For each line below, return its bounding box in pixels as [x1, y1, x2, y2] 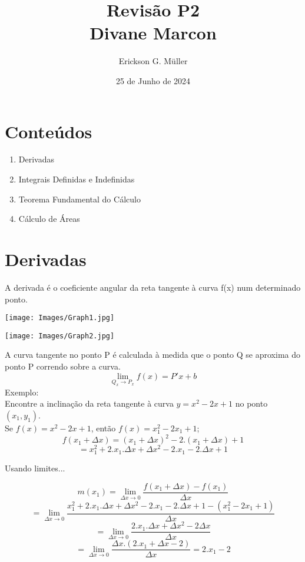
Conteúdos [5, 119, 92, 143]
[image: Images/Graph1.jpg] [5, 314, 115, 322]
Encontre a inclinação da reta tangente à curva [5, 397, 174, 410]
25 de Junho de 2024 [115, 74, 191, 87]
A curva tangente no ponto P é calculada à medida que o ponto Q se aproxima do [5, 348, 300, 361]
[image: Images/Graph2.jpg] [5, 331, 115, 340]
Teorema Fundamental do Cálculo [18, 192, 141, 205]
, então [91, 421, 116, 434]
